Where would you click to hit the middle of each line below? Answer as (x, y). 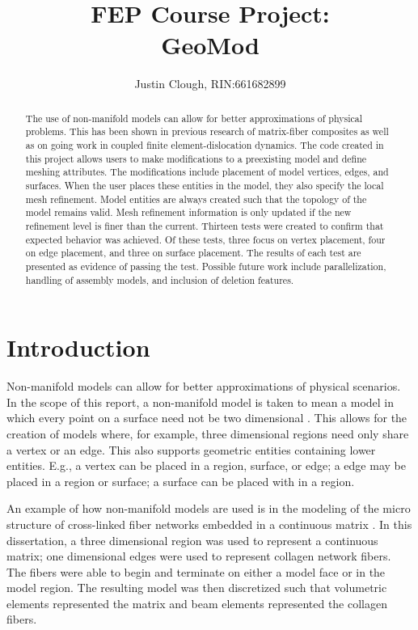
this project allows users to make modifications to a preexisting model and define (196, 158)
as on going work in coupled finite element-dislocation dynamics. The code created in (205, 145)
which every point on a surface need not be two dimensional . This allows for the (207, 418)
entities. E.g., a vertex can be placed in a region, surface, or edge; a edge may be (206, 465)
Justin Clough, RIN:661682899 (210, 84)
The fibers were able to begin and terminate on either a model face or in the (196, 571)
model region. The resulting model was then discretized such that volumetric (197, 588)
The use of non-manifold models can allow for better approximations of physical (194, 118)
